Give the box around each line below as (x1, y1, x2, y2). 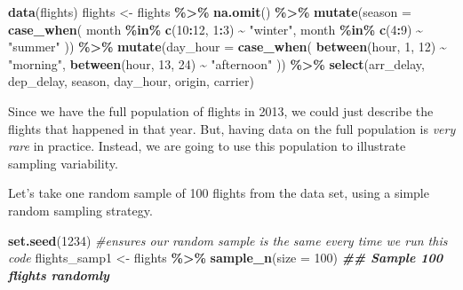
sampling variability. (8, 153, 118, 172)
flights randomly (8, 265, 109, 284)
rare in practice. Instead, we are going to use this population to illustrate (8, 137, 406, 155)
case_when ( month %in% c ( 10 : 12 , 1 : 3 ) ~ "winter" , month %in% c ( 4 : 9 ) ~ (8, 20, 423, 38)
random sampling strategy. (8, 200, 153, 219)
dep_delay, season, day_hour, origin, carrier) (8, 72, 254, 90)
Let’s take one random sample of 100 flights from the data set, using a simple (8, 184, 429, 202)
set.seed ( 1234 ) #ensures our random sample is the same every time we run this (8, 231, 448, 249)
